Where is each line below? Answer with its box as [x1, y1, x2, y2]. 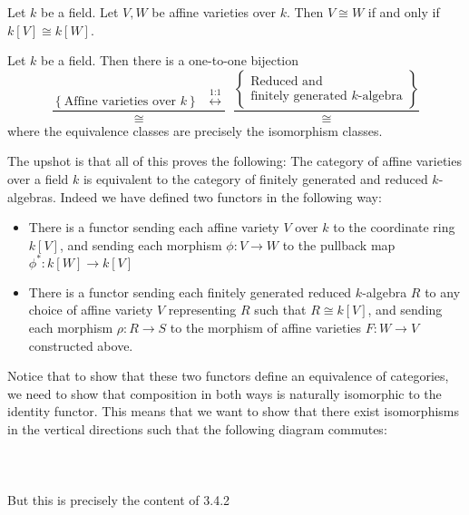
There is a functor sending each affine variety [28, 218, 279, 237]
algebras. [7, 187, 56, 206]
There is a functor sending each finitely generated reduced [28, 282, 352, 301]
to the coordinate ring [333, 218, 455, 237]
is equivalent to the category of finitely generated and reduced [83, 170, 428, 188]
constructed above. [28, 335, 133, 355]
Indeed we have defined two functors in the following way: [60, 187, 382, 206]
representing [168, 300, 237, 319]
